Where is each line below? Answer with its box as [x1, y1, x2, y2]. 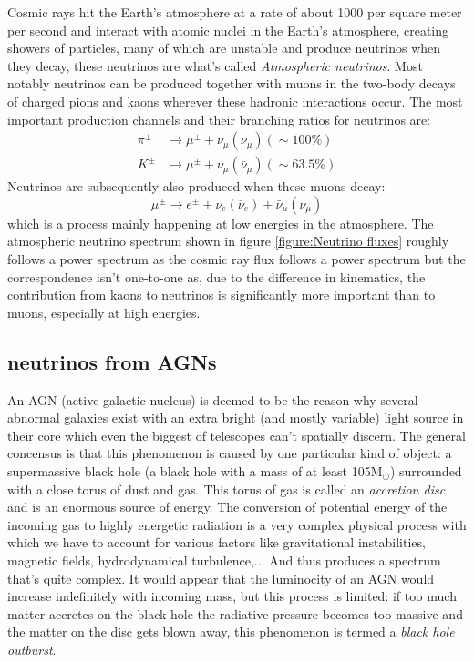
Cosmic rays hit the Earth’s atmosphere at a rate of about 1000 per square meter [7, 3, 462, 21]
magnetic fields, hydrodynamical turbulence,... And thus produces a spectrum [7, 550, 441, 569]
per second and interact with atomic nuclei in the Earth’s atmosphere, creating [7, 20, 449, 39]
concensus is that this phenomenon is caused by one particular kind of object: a [7, 443, 452, 463]
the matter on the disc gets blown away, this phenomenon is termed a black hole [7, 622, 455, 641]
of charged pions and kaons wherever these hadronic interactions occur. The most [7, 91, 463, 110]
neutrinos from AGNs [7, 347, 217, 375]
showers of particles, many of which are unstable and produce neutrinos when [7, 38, 441, 57]
